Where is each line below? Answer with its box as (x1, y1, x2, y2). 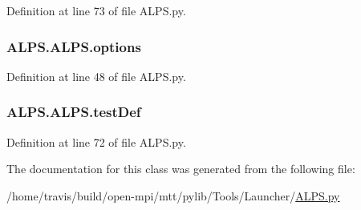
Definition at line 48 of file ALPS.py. (6, 67, 186, 84)
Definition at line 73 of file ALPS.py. (6, 2, 186, 18)
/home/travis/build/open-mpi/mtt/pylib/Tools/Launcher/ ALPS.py (6, 187, 340, 204)
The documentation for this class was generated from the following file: (6, 160, 355, 177)
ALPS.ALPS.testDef (6, 102, 141, 122)
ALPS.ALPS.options (6, 36, 141, 56)
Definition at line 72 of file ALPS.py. (6, 133, 186, 150)
